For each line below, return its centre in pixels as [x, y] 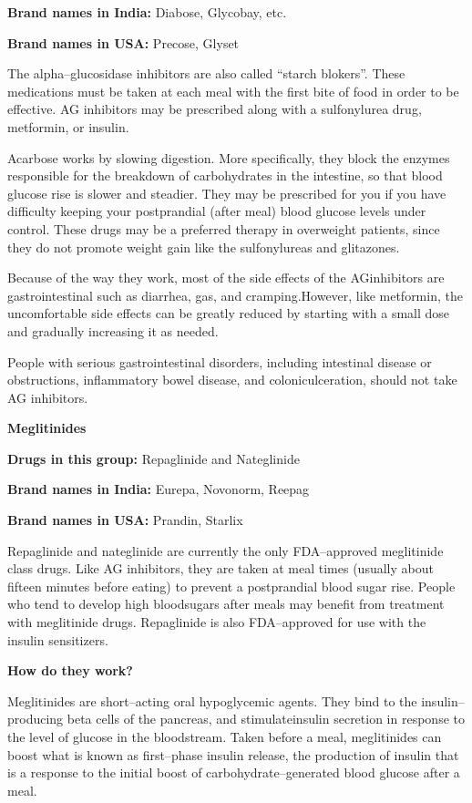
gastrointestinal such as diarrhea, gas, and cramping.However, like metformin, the [235, 295]
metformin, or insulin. [68, 126]
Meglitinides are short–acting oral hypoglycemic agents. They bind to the [212, 700]
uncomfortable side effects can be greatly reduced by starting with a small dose [229, 313]
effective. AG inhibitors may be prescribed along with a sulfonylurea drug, [215, 109]
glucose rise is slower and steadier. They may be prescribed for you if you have [227, 193]
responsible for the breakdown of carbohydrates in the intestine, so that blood [225, 175]
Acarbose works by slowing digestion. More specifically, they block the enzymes [229, 157]
